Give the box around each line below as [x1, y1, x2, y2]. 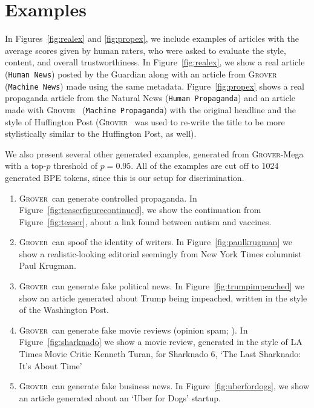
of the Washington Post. [19, 303, 109, 316]
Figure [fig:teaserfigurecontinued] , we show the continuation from [19, 203, 261, 216]
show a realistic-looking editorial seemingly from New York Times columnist [19, 247, 302, 260]
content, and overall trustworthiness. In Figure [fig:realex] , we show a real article [5, 56, 305, 68]
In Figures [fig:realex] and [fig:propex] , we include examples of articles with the [5, 32, 299, 45]
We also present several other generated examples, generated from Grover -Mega [5, 147, 304, 160]
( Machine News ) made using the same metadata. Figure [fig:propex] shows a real [5, 79, 304, 92]
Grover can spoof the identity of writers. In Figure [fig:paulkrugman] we [19, 235, 292, 248]
